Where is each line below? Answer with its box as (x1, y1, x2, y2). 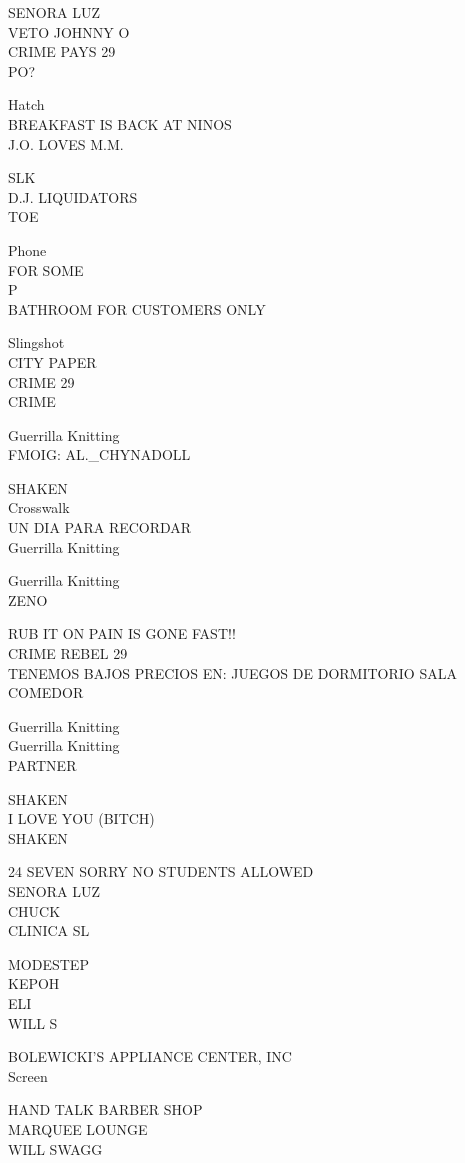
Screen (8, 1065, 48, 1086)
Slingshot (8, 332, 65, 353)
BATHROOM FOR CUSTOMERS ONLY (8, 298, 266, 319)
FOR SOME (8, 259, 84, 280)
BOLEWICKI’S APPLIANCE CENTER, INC (8, 1046, 292, 1067)
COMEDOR (8, 682, 84, 703)
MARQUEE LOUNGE (8, 1118, 148, 1139)
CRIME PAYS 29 (8, 41, 116, 62)
